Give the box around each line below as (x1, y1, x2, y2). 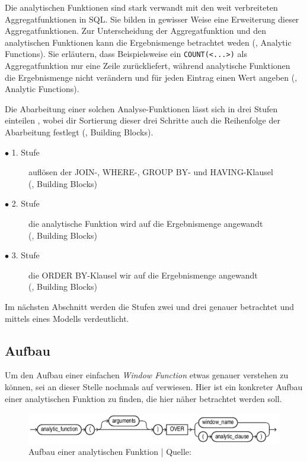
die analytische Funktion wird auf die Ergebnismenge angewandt (28, 217, 263, 229)
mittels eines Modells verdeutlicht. (5, 312, 129, 324)
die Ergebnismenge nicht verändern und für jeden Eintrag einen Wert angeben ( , (5, 71, 298, 83)
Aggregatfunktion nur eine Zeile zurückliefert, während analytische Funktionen (5, 59, 290, 72)
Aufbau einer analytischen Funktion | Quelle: (28, 445, 191, 458)
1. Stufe (11, 145, 40, 158)
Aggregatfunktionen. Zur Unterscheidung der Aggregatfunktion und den (5, 24, 266, 37)
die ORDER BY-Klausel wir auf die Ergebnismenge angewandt (28, 268, 258, 281)
